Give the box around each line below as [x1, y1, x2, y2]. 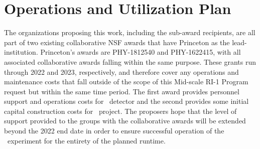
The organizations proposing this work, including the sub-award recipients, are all [4, 27, 255, 38]
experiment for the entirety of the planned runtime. [7, 135, 166, 145]
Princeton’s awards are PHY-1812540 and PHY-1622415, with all [40, 47, 241, 57]
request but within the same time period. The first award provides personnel [4, 86, 239, 96]
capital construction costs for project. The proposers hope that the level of [4, 105, 237, 116]
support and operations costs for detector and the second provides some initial [4, 96, 249, 106]
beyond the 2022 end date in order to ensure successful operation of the [4, 125, 224, 136]
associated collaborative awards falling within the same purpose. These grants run [4, 56, 256, 67]
